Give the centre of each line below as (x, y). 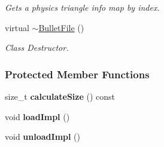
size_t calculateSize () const (60, 96)
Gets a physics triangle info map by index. (82, 7)
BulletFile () (61, 27)
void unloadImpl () (43, 137)
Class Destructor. (37, 48)
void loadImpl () (37, 116)
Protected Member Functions (77, 74)
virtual (17, 27)
